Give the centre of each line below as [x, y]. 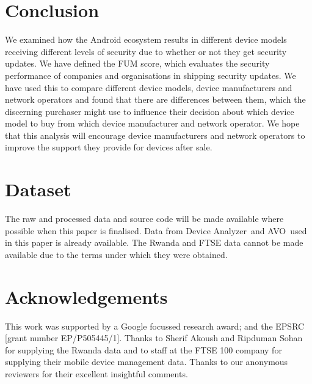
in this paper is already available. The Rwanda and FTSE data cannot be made [154, 242]
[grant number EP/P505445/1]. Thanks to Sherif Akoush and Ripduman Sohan [154, 338]
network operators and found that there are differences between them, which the [155, 99]
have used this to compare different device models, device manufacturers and [149, 87]
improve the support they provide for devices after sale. [109, 147]
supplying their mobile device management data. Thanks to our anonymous [147, 362]
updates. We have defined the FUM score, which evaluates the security [137, 63]
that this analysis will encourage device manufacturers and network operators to [155, 135]
